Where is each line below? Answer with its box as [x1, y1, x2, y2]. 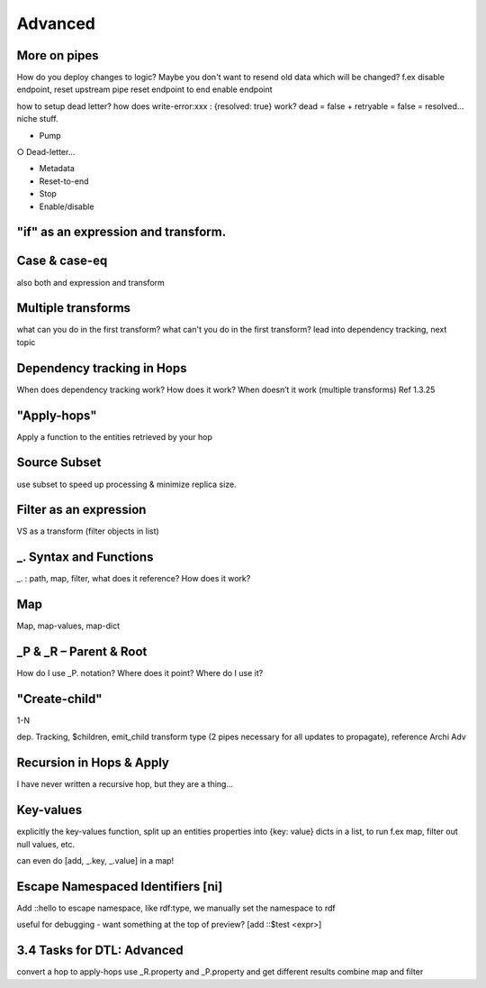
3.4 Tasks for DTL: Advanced [16, 943, 184, 958]
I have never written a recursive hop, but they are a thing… [16, 779, 234, 790]
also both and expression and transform [16, 277, 166, 288]
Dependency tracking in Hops [16, 361, 187, 376]
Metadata [39, 163, 76, 174]
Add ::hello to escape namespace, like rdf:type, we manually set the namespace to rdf [16, 902, 337, 913]
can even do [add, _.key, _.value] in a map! [16, 855, 175, 866]
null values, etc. [16, 838, 76, 849]
